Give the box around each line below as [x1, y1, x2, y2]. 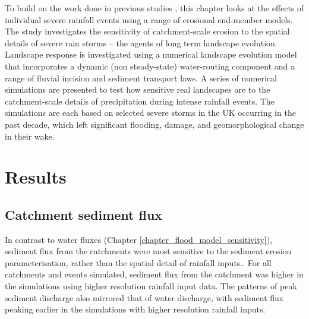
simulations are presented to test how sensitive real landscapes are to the [5, 83, 270, 96]
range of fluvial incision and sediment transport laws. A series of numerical [5, 71, 277, 84]
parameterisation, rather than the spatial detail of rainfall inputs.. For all [5, 256, 272, 269]
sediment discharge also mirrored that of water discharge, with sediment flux [5, 291, 284, 304]
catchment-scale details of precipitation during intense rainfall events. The [5, 94, 275, 107]
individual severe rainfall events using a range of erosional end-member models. [5, 13, 293, 26]
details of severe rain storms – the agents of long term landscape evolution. [5, 36, 278, 49]
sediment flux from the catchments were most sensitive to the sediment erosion [5, 245, 292, 257]
